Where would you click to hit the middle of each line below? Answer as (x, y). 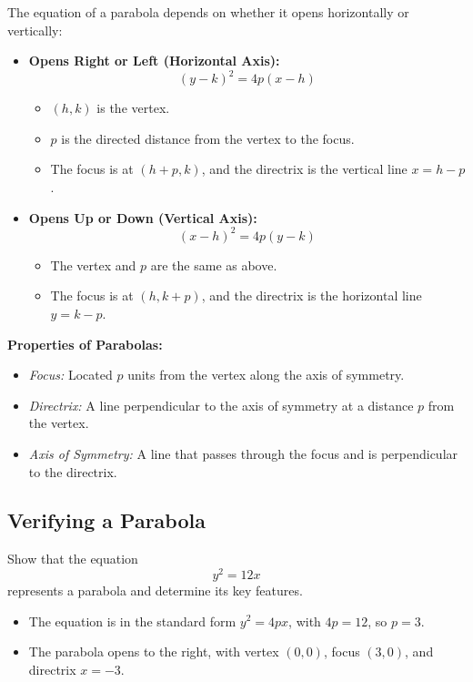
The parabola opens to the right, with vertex (154, 651)
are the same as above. (214, 265)
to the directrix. (73, 471)
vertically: (35, 30)
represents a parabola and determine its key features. (155, 590)
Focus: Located (70, 375)
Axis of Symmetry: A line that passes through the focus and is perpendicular (243, 453)
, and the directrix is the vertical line (304, 169)
